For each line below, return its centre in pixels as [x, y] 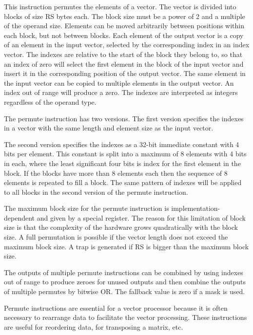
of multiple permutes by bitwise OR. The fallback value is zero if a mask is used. [125, 291]
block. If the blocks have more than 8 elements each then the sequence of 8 [116, 173]
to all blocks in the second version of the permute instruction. [96, 192]
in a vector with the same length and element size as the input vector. [109, 128]
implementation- [196, 208]
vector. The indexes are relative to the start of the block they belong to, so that [123, 54]
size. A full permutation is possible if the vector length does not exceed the [116, 237]
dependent [19, 217]
